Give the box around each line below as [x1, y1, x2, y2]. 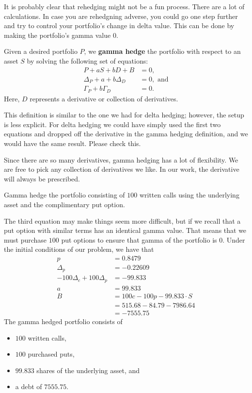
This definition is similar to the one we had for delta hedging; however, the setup [4, 110, 244, 120]
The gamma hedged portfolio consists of [4, 316, 123, 326]
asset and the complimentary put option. [4, 199, 125, 209]
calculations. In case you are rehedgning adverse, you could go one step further [4, 11, 238, 21]
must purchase [4, 234, 47, 245]
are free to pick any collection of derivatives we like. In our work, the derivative [4, 164, 239, 174]
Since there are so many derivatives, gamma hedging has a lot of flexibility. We [4, 154, 238, 164]
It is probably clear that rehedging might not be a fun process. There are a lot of [4, 1, 245, 11]
